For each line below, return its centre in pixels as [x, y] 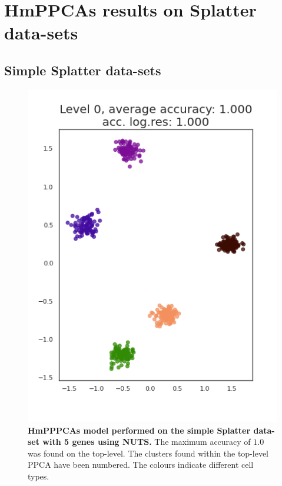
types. [39, 476]
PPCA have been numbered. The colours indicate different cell [141, 465]
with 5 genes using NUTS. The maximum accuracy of [147, 442]
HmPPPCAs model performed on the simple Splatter [139, 430]
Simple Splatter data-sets [83, 70]
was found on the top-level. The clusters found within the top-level [148, 453]
